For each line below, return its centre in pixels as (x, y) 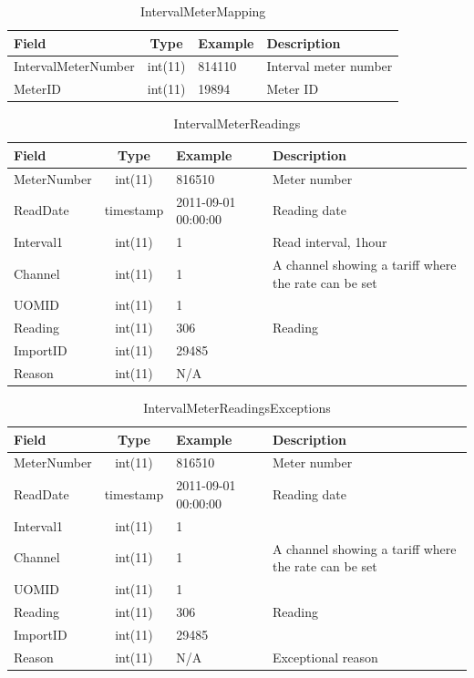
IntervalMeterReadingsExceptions (237, 407)
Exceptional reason (325, 657)
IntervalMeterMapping (203, 11)
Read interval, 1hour (330, 242)
